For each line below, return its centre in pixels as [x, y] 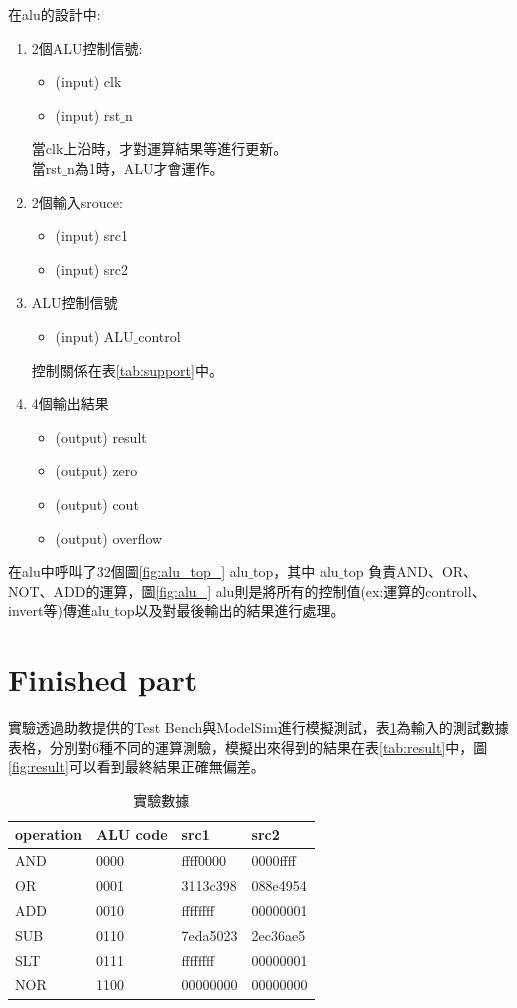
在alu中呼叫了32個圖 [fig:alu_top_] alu [128, 571]
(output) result [101, 436]
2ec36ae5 [278, 934]
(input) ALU [94, 335]
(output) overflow [109, 537]
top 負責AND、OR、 [410, 571]
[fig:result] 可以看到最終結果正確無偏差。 [136, 766]
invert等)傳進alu [59, 610]
